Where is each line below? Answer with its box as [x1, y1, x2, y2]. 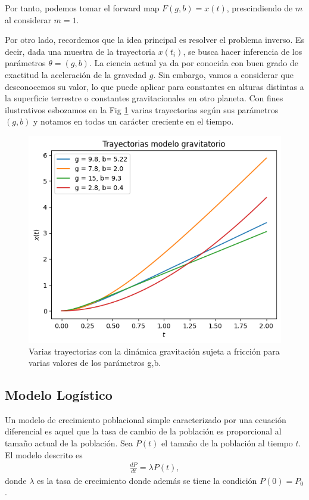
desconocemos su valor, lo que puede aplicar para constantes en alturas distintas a [5, 80, 304, 92]
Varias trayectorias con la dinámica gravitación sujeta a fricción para [29, 344, 280, 357]
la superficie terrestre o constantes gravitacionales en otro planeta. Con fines [5, 92, 283, 104]
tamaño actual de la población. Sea [5, 437, 133, 449]
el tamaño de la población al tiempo [161, 437, 293, 449]
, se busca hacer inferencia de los [183, 45, 302, 57]
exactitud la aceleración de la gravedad [5, 68, 147, 80]
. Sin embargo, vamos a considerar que [153, 68, 294, 80]
